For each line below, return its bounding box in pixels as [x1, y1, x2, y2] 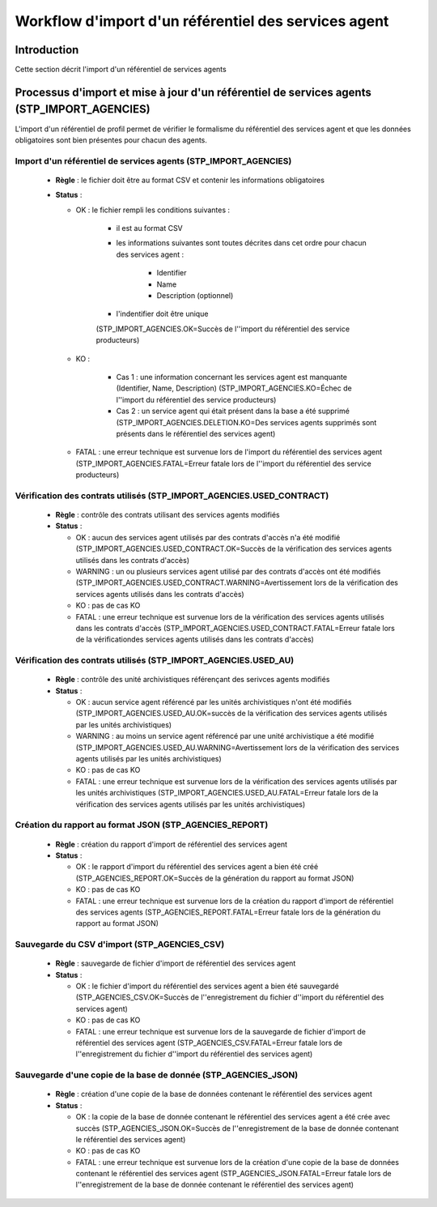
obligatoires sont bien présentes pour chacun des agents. [15, 134, 208, 145]
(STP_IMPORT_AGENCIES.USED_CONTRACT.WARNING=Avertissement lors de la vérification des [75, 578, 398, 587]
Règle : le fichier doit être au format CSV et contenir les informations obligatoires [55, 175, 325, 185]
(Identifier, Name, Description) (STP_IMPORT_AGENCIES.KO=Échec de [116, 383, 352, 393]
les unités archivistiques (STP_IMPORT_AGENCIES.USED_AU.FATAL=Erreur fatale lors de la [75, 788, 379, 798]
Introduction [15, 43, 79, 57]
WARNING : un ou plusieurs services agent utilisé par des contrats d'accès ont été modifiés [75, 567, 381, 577]
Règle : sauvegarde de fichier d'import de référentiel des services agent [55, 958, 296, 968]
